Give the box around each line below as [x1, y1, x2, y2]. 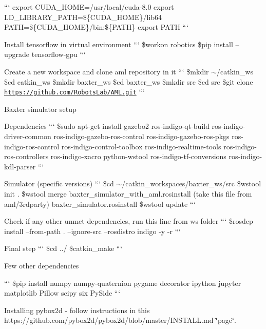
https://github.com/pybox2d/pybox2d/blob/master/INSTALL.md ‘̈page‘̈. [4, 315, 236, 325]
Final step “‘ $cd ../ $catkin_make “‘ [4, 243, 123, 254]
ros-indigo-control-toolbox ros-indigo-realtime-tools [61, 141, 221, 151]
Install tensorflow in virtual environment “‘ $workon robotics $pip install [4, 38, 233, 49]
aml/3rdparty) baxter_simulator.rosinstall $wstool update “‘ [4, 198, 196, 209]
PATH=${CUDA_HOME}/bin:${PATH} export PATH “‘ [4, 22, 188, 32]
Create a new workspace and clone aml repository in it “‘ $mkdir [4, 66, 209, 76]
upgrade [4, 49, 30, 60]
